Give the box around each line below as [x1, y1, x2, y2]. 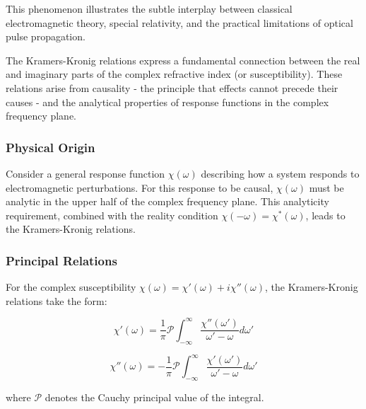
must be [309, 180, 344, 195]
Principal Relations [6, 251, 117, 269]
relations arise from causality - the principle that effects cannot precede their [6, 80, 338, 95]
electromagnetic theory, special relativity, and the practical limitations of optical [6, 15, 353, 30]
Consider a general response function [6, 166, 165, 180]
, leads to [305, 207, 346, 222]
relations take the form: [6, 293, 107, 308]
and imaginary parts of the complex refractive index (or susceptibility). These [6, 67, 343, 81]
